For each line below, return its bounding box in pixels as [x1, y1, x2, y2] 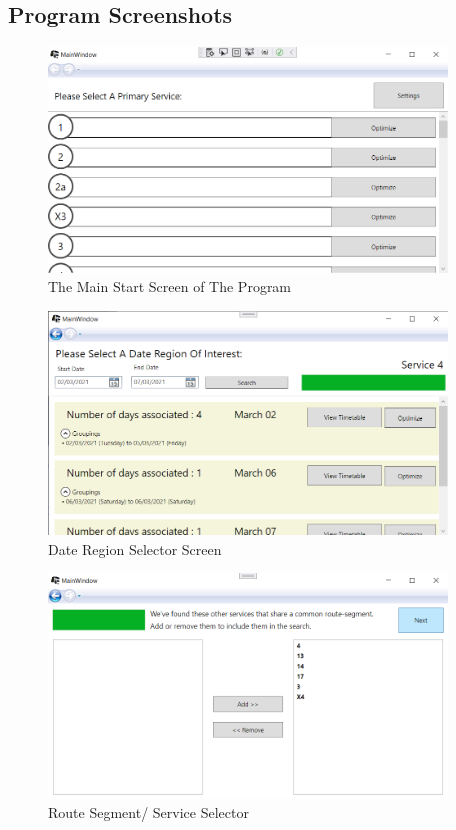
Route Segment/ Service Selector [48, 802, 249, 823]
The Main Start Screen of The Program [48, 276, 292, 297]
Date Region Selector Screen [48, 538, 222, 559]
